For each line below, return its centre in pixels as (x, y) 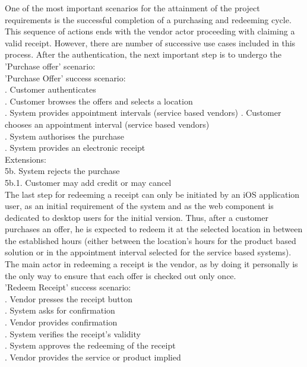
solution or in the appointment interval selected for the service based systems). (148, 252)
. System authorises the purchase (65, 136)
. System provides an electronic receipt (75, 148)
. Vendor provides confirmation (61, 322)
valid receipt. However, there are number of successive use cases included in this (150, 42)
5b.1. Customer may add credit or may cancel (88, 182)
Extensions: (26, 159)
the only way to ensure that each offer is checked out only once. (121, 275)
